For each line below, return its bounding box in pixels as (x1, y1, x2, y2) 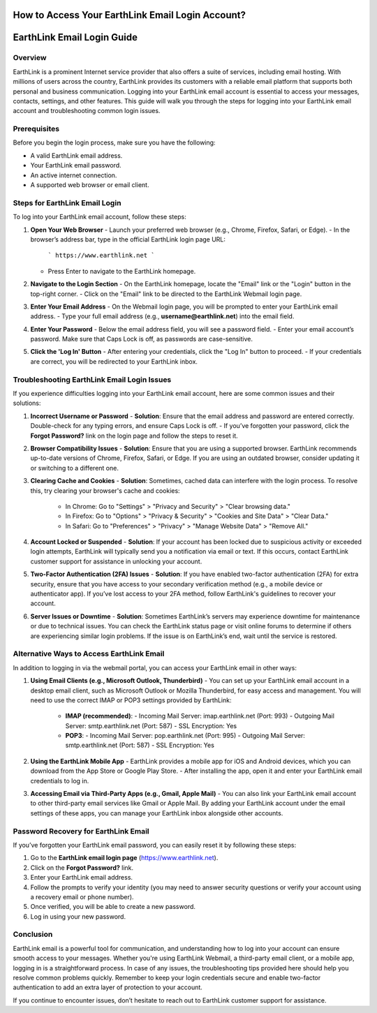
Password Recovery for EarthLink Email (13, 826, 149, 836)
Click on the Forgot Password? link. (30, 863, 134, 872)
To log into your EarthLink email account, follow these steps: (13, 213, 186, 221)
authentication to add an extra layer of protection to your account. (13, 983, 202, 991)
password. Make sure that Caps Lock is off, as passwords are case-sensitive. (30, 335, 253, 343)
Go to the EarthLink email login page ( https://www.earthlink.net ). (30, 854, 219, 862)
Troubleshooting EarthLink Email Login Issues (13, 374, 172, 384)
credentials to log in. (30, 776, 89, 785)
